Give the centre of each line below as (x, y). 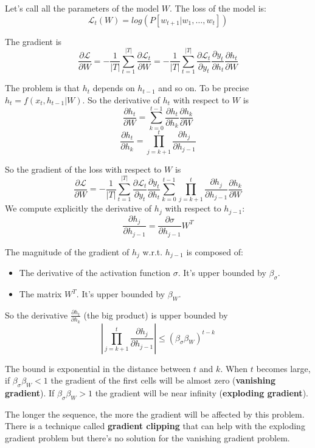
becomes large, (283, 368)
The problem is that (43, 88)
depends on (114, 88)
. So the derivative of (121, 99)
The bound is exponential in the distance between (98, 368)
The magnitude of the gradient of (67, 251)
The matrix (40, 294)
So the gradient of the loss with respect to (83, 169)
